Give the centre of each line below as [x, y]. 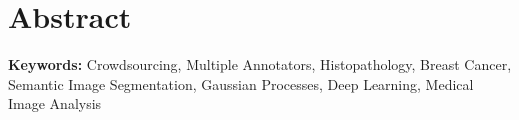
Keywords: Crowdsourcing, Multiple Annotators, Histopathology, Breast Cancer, [260, 64]
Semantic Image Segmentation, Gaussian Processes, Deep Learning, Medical [241, 83]
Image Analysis [55, 103]
